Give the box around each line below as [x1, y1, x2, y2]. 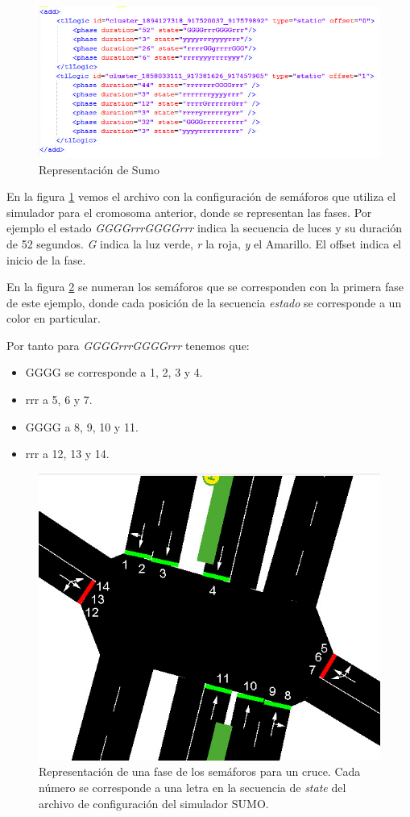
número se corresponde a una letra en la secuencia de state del [39, 779, 346, 796]
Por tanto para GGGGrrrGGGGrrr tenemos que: [6, 336, 250, 353]
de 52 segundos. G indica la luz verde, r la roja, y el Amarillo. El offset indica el [6, 235, 402, 252]
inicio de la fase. [6, 251, 86, 268]
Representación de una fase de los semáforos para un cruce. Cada [39, 763, 361, 780]
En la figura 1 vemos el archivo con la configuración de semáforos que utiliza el [6, 188, 396, 205]
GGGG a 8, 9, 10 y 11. [25, 418, 139, 435]
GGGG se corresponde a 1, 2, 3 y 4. [25, 364, 203, 381]
